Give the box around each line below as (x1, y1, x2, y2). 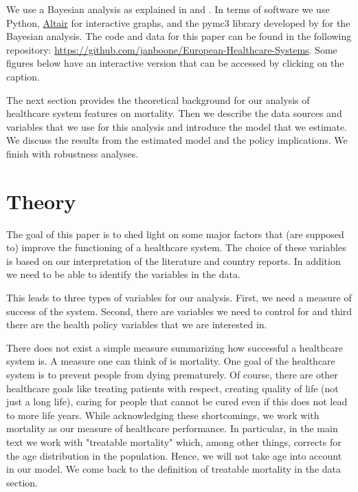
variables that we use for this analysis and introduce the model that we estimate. (6, 119, 347, 133)
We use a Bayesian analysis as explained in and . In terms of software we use (6, 2, 330, 16)
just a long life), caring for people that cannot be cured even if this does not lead (6, 394, 348, 409)
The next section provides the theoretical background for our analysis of (6, 92, 310, 107)
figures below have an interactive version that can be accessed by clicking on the (6, 56, 344, 70)
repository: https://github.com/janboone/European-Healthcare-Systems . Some (6, 42, 337, 56)
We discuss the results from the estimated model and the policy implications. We (6, 133, 348, 147)
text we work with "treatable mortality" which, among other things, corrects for (6, 434, 342, 449)
